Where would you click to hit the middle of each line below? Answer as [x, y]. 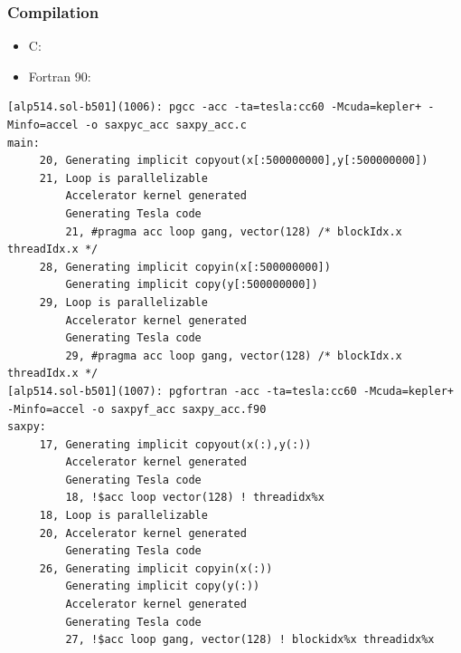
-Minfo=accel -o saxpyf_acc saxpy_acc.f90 [137, 409]
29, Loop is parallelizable [123, 302]
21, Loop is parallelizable [123, 178]
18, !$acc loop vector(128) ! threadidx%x [195, 498]
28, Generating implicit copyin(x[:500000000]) [185, 267]
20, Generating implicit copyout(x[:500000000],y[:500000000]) [234, 161]
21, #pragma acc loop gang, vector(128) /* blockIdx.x [234, 231]
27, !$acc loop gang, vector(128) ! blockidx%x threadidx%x [250, 640]
